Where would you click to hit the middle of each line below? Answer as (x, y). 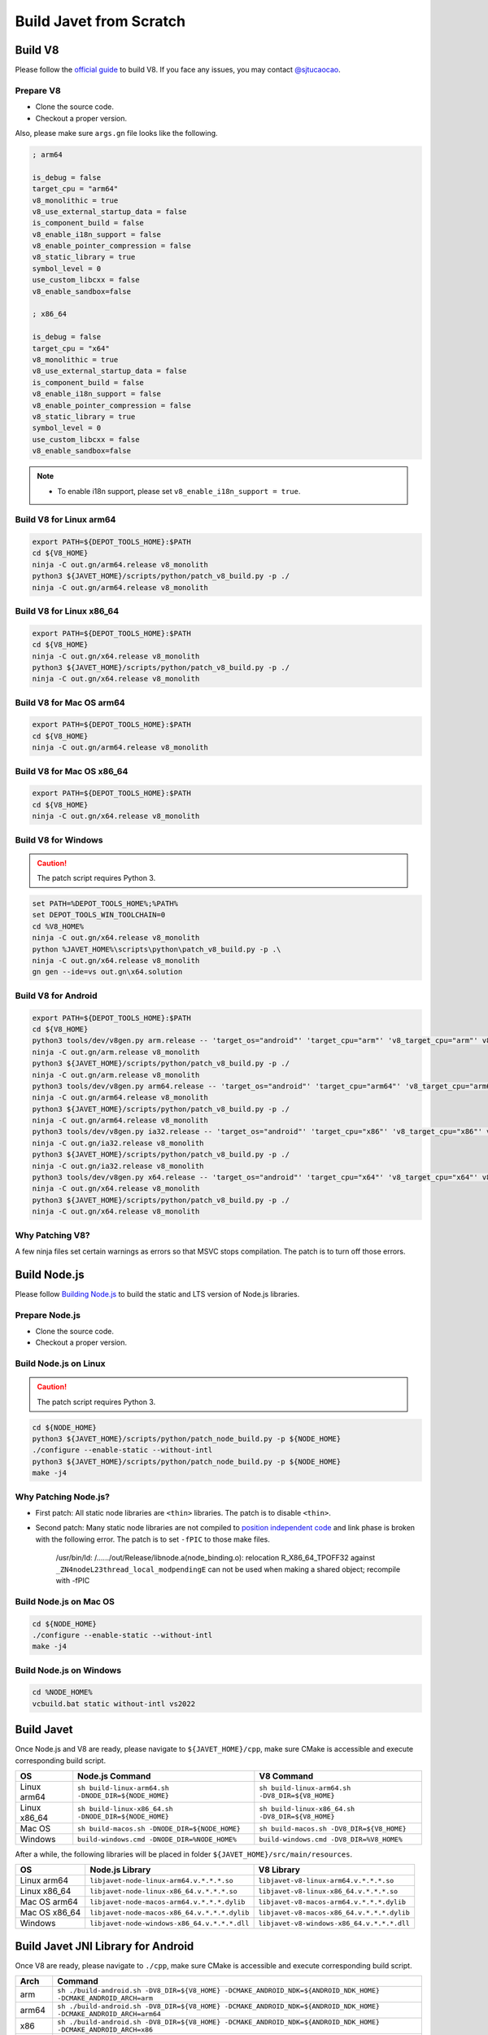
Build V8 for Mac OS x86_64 (72, 771)
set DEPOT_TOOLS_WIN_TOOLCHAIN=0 (99, 915)
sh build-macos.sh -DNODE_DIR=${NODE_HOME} (159, 1829)
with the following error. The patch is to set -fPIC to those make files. (152, 1539)
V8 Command (286, 1776)
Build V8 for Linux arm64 (65, 519)
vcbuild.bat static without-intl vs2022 (113, 1704)
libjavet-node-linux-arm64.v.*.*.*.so (161, 1880)
